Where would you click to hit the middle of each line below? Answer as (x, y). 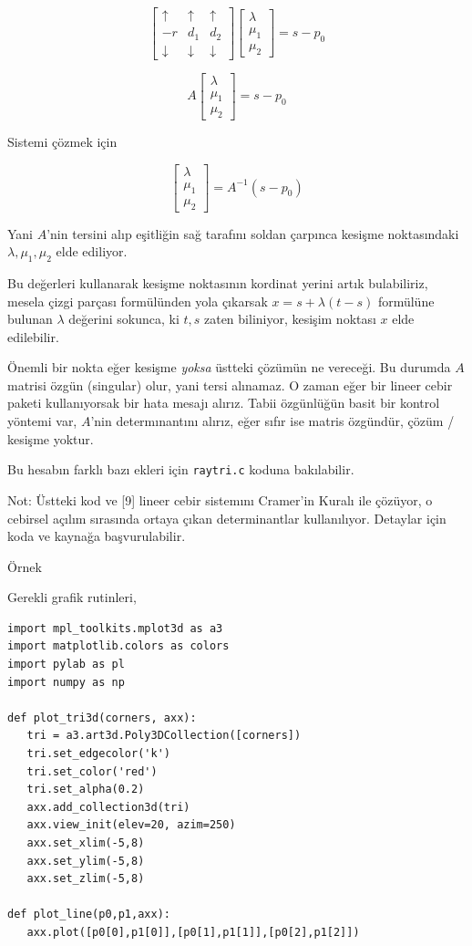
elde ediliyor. (92, 251)
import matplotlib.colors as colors (118, 646)
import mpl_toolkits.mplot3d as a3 (115, 628)
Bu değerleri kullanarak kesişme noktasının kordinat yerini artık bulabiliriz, (218, 282)
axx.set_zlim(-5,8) (86, 879)
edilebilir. (33, 336)
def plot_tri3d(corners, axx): (102, 717)
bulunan (30, 319)
